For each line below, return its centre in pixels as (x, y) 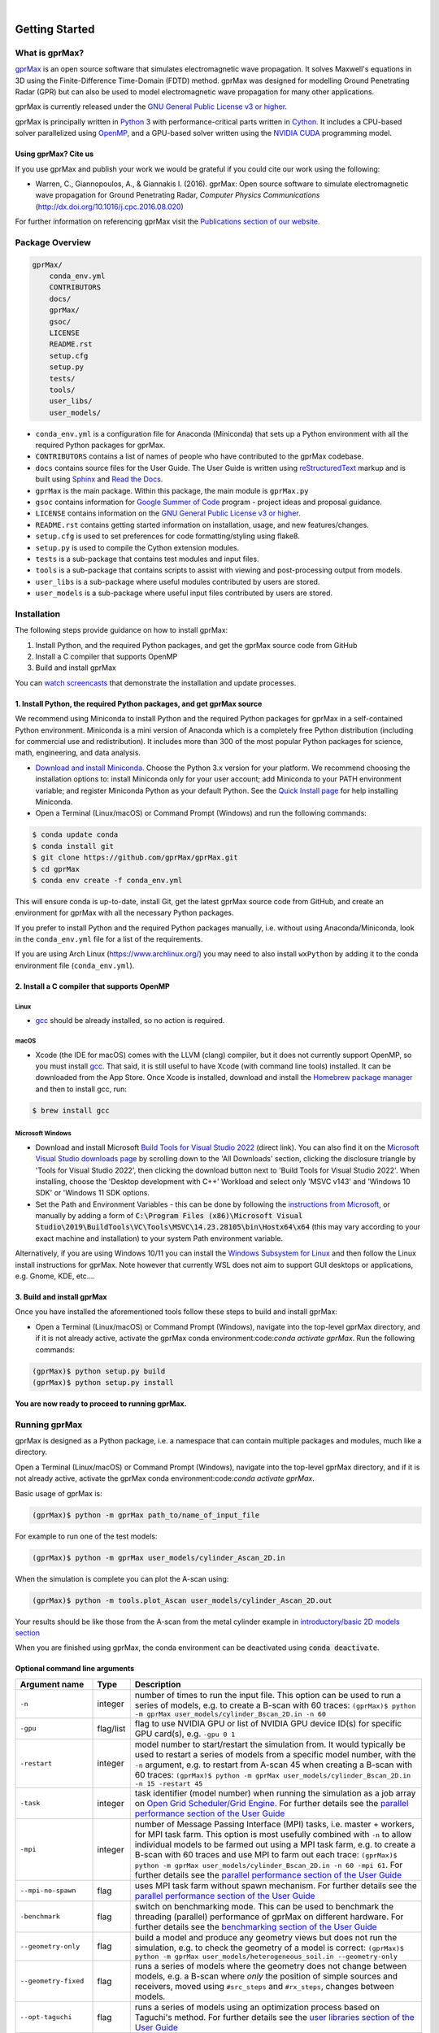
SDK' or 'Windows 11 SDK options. (93, 1193)
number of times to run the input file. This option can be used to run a (268, 1695)
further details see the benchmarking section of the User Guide (256, 1926)
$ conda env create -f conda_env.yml (107, 880)
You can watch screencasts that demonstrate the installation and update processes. (156, 682)
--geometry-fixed (52, 1981)
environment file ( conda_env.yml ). (75, 965)
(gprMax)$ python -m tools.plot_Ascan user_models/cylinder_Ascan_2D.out (182, 1600)
